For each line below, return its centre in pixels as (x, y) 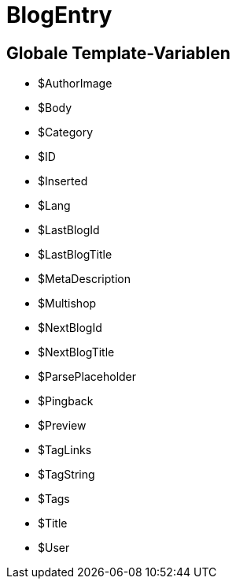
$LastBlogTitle (75, 255)
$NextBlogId (70, 328)
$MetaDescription (84, 279)
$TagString (66, 475)
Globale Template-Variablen (118, 53)
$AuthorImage (75, 84)
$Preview (62, 426)
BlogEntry (59, 15)
